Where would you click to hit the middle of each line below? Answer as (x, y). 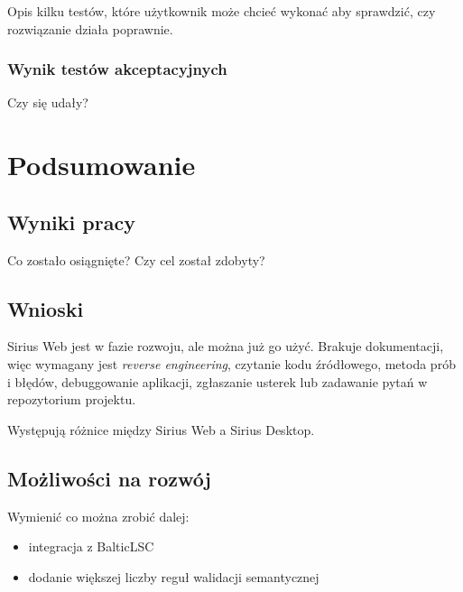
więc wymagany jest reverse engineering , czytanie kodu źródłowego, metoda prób (231, 363)
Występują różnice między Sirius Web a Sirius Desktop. (161, 429)
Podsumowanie (102, 165)
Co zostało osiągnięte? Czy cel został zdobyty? (136, 259)
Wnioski (46, 308)
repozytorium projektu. (72, 399)
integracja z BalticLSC (91, 546)
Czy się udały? (48, 102)
